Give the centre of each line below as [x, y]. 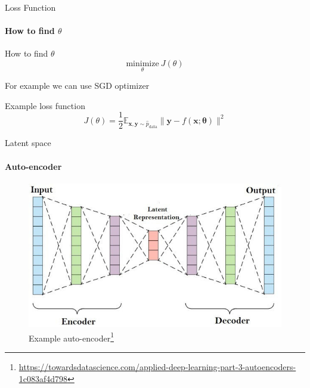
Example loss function [45, 105]
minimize [142, 63]
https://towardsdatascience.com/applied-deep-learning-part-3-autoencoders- [157, 366]
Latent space [28, 143]
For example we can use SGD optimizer [77, 86]
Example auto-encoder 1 [71, 337]
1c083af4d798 [43, 378]
